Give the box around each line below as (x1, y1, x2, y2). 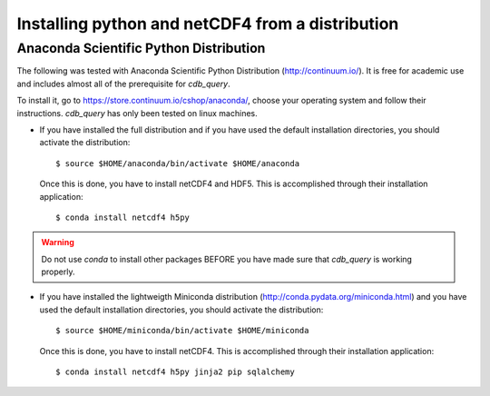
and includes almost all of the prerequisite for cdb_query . (16, 78, 230, 89)
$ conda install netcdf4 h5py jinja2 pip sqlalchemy (55, 367, 295, 377)
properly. (41, 266, 75, 277)
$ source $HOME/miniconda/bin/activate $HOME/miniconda (55, 325, 309, 336)
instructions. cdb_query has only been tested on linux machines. (16, 107, 258, 118)
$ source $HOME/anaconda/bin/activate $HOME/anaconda (55, 158, 299, 168)
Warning (41, 237, 74, 248)
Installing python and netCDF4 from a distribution (16, 14, 399, 34)
